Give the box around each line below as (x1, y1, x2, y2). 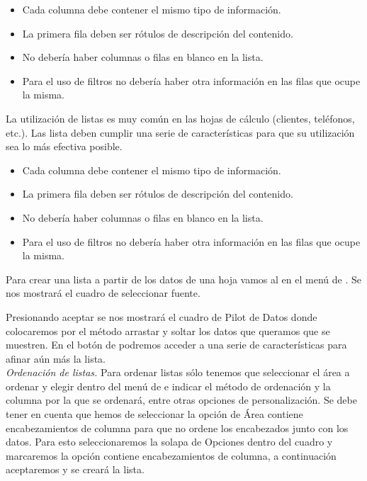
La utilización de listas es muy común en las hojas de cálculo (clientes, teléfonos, (6, 111, 355, 125)
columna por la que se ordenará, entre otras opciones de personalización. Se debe (6, 392, 357, 407)
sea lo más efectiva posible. (6, 139, 123, 154)
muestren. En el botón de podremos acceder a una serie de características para (6, 337, 347, 352)
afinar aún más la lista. (6, 351, 106, 366)
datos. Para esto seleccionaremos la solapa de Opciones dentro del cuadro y (6, 434, 333, 449)
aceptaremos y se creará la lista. (6, 462, 145, 477)
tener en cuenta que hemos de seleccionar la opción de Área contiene (6, 407, 303, 421)
